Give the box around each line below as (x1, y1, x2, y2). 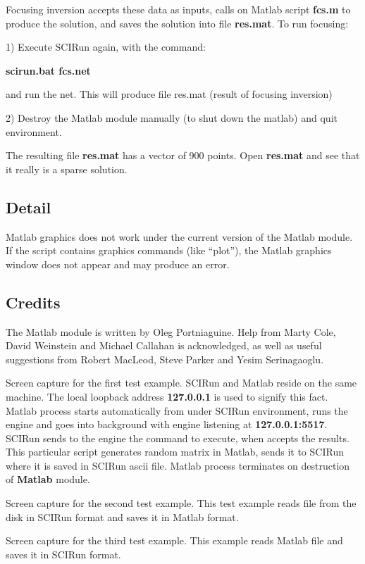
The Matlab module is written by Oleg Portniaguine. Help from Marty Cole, (6, 324, 336, 339)
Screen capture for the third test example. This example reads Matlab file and (6, 533, 343, 548)
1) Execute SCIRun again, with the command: (6, 39, 206, 54)
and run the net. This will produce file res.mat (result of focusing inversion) (6, 87, 333, 101)
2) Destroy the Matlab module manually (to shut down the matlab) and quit (6, 110, 338, 125)
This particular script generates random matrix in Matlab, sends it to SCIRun (6, 444, 344, 459)
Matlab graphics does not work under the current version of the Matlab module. (6, 229, 353, 244)
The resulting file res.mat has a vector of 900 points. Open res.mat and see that (6, 148, 360, 163)
